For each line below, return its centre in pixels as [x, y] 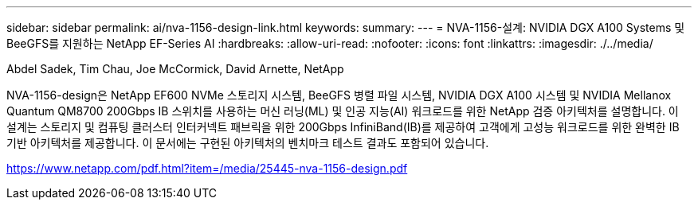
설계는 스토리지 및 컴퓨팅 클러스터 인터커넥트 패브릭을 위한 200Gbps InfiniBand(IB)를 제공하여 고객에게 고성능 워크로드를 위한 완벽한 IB [343, 127]
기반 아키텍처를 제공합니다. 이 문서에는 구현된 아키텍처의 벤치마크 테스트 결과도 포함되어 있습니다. [248, 143]
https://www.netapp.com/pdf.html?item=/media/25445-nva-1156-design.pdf [207, 168]
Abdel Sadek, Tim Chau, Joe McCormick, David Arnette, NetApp [175, 69]
